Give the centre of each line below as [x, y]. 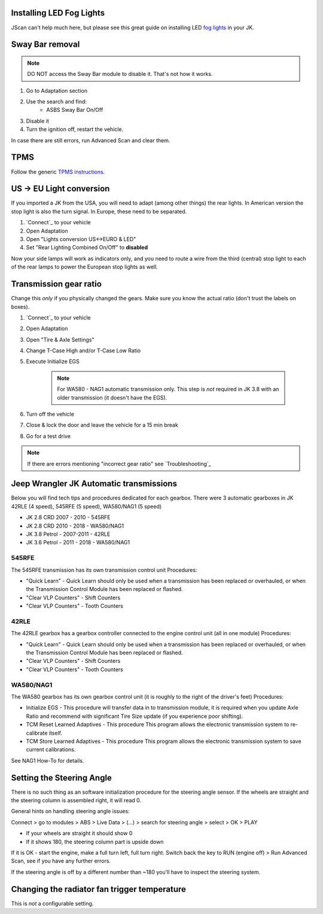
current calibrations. [51, 750]
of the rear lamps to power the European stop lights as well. [84, 267]
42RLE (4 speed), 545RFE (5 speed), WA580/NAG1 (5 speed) [86, 506]
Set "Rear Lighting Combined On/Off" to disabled [87, 248]
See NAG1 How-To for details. [48, 760]
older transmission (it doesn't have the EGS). [112, 397]
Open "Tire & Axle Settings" [60, 339]
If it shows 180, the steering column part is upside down [95, 842]
